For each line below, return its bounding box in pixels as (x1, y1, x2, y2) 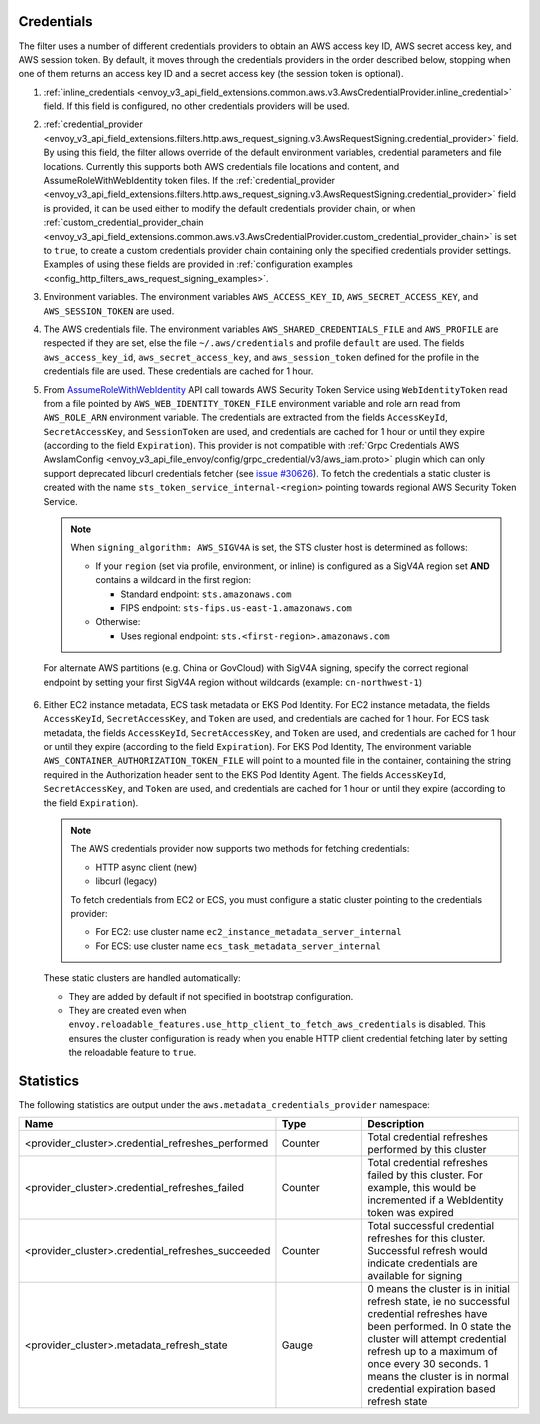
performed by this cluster (367, 1143, 487, 1157)
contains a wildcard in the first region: (95, 574, 252, 586)
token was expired (367, 1206, 454, 1220)
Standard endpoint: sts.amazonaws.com (120, 588, 292, 600)
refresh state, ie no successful (367, 1295, 510, 1309)
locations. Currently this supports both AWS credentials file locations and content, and (43, 160, 400, 172)
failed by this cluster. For (367, 1168, 484, 1182)
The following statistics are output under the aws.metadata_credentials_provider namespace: (18, 1099, 430, 1111)
